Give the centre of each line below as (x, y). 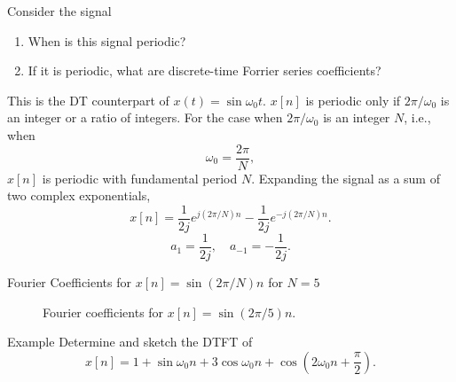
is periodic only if (353, 100)
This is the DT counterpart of (88, 100)
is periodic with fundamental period (140, 178)
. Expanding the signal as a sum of (346, 178)
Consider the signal (59, 11)
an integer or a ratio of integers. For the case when (145, 117)
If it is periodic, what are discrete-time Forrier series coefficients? (204, 70)
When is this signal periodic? (107, 40)
